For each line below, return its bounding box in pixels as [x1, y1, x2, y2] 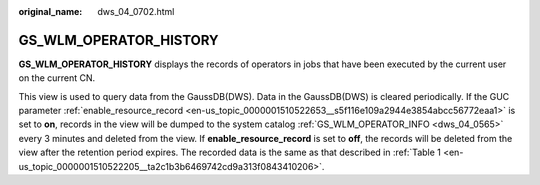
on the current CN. [18, 72, 96, 84]
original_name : [18, 6, 83, 17]
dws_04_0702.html [97, 6, 175, 17]
